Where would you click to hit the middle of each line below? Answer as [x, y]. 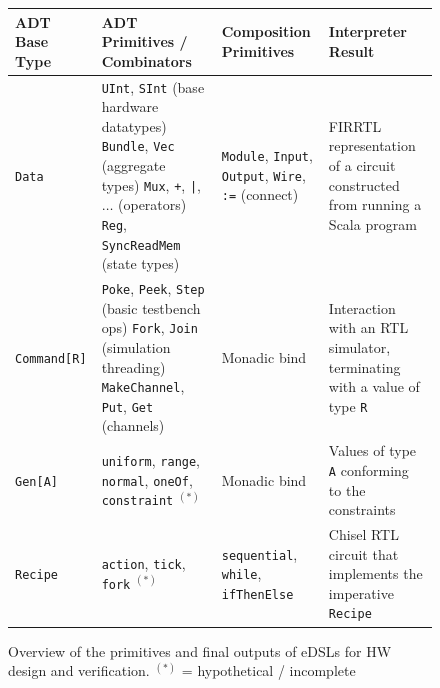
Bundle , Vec [138, 145]
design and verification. [79, 670]
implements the [375, 573]
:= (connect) [260, 194]
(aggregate [133, 165]
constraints [362, 509]
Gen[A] [36, 481]
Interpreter [367, 31]
